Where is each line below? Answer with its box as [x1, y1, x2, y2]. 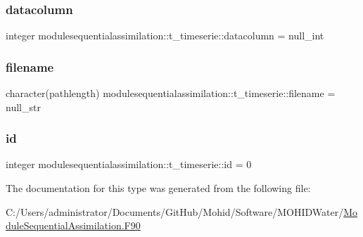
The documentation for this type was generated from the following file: [6, 181, 311, 196]
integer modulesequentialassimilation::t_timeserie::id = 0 [6, 157, 252, 172]
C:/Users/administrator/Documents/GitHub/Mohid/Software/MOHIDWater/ [6, 204, 344, 219]
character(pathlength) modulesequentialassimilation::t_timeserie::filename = [6, 86, 336, 101]
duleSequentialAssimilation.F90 [6, 218, 141, 233]
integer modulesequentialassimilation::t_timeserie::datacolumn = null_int [6, 28, 324, 43]
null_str [6, 99, 41, 114]
